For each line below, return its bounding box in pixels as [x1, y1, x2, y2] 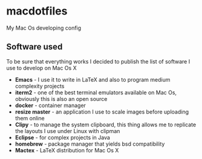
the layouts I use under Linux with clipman [15, 127, 120, 134]
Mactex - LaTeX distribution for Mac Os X [15, 146, 119, 154]
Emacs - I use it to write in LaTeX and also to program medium [15, 76, 171, 83]
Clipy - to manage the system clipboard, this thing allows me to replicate [15, 121, 197, 128]
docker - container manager [15, 102, 86, 109]
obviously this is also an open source [15, 95, 108, 102]
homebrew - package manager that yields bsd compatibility [15, 140, 165, 148]
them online [15, 114, 45, 122]
